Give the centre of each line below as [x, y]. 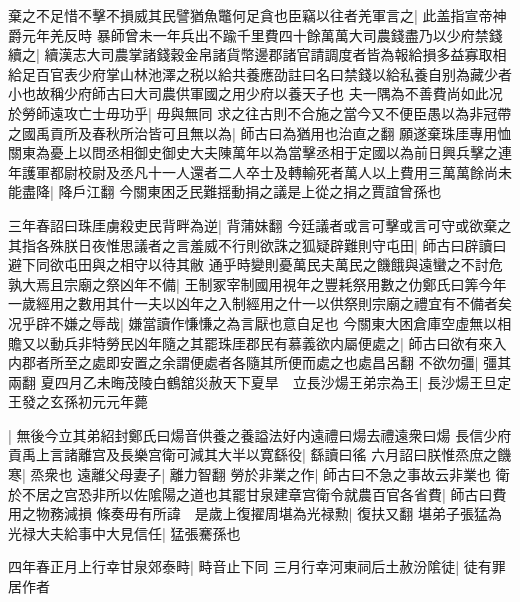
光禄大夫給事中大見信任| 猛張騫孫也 [124, 532]
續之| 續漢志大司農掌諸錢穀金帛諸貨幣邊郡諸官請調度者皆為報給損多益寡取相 [257, 54]
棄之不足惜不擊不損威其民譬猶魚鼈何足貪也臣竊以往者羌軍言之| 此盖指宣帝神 [257, 15]
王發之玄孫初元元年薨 [78, 401]
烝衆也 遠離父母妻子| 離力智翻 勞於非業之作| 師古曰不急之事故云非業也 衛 [270, 474]
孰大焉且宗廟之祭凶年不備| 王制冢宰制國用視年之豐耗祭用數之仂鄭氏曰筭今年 [257, 283]
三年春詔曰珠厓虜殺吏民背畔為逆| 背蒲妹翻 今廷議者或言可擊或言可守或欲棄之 [260, 224]
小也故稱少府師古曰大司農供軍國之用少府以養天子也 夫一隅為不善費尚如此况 [255, 93]
